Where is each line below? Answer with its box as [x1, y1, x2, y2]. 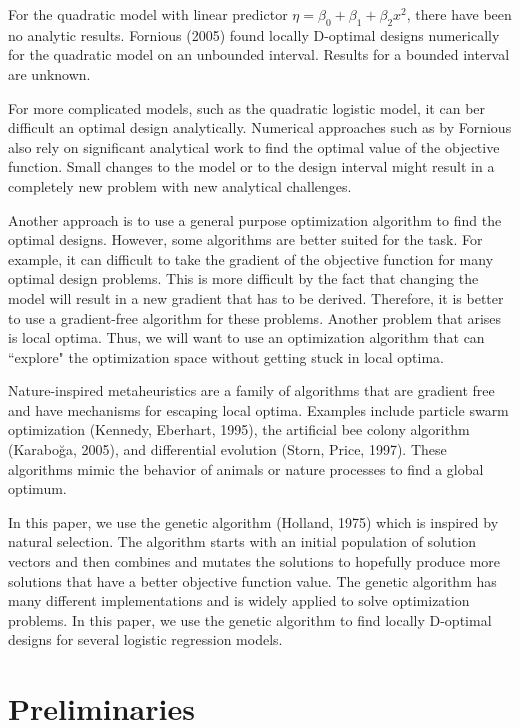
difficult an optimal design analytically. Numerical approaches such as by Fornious [8, 117, 512, 138]
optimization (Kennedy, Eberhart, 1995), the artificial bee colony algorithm [8, 419, 470, 440]
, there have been [406, 4, 512, 24]
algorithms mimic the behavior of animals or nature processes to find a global [8, 458, 484, 479]
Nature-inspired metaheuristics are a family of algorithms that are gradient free [8, 380, 495, 401]
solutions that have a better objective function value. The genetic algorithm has [8, 570, 497, 591]
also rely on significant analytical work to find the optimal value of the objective [8, 136, 500, 157]
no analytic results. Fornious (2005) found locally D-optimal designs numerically [8, 24, 500, 45]
